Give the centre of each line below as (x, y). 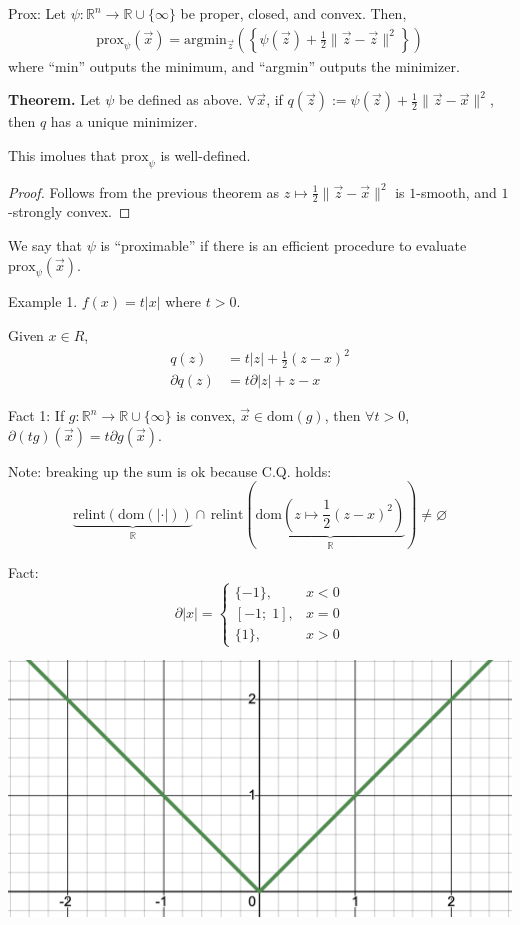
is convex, (206, 415)
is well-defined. (205, 154)
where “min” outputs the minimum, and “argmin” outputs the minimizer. (234, 65)
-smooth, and (456, 191)
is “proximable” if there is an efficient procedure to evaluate (283, 245)
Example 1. (43, 301)
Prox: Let (37, 13)
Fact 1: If (36, 415)
